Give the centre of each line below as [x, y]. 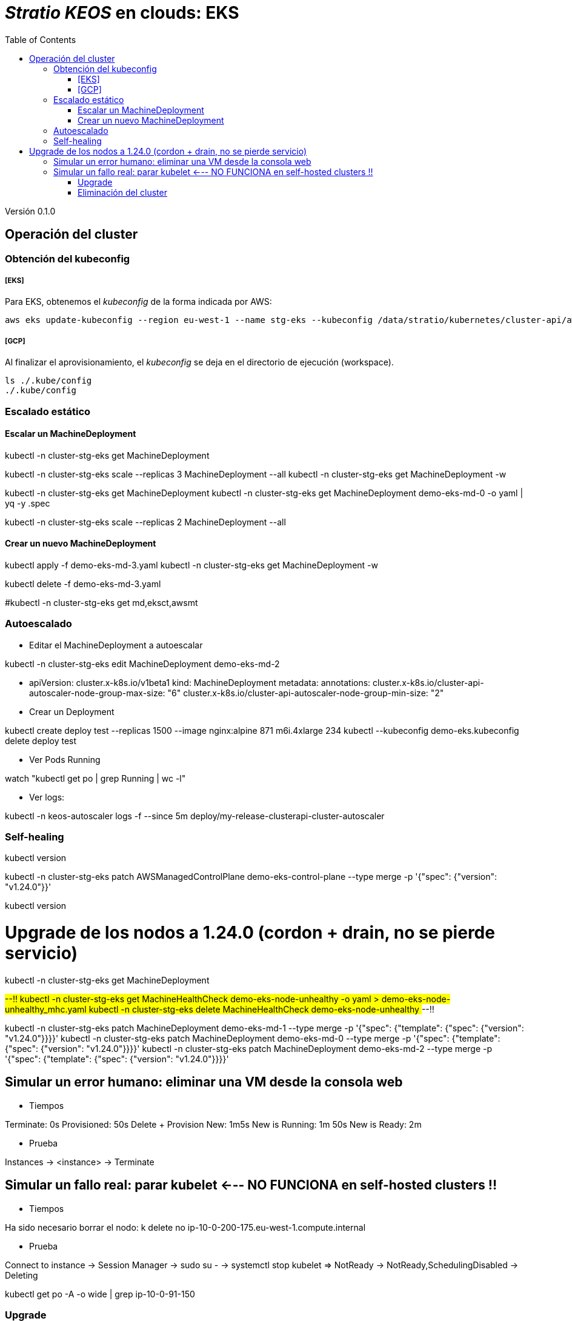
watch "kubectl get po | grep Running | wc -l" [95, 778]
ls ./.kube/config [48, 381]
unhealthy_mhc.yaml [46, 1009]
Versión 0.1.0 [30, 211]
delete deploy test [41, 740]
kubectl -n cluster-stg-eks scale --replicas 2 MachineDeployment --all [145, 522]
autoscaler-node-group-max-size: [97, 693]
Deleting [22, 1275]
